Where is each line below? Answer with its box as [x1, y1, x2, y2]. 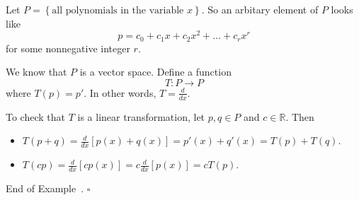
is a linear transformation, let [77, 109, 205, 124]
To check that [6, 109, 65, 124]
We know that [6, 64, 67, 79]
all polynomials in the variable [52, 6, 184, 16]
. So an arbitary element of [201, 2, 319, 16]
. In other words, [84, 85, 156, 100]
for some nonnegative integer [6, 40, 130, 55]
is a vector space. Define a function [79, 64, 232, 79]
